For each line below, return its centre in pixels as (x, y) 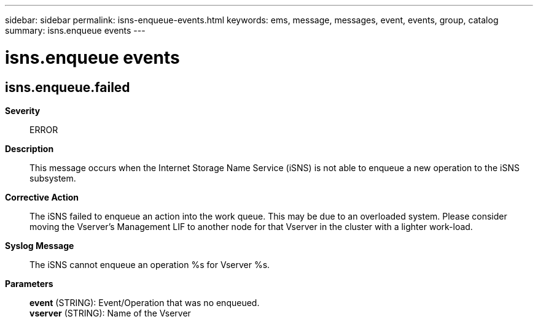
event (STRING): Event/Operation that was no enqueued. (145, 302)
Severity (23, 110)
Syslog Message (40, 245)
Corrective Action (42, 197)
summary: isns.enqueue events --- (75, 30)
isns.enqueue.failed (68, 87)
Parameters (29, 283)
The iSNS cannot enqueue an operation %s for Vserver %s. (150, 264)
